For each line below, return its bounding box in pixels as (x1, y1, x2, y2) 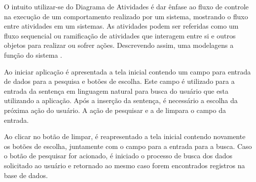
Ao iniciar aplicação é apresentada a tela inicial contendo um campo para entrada (4, 66, 251, 76)
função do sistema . (4, 49, 62, 60)
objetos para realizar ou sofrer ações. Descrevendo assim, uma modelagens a (4, 40, 234, 50)
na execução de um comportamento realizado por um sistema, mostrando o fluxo (4, 11, 248, 21)
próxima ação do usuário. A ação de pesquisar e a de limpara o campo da (4, 105, 226, 115)
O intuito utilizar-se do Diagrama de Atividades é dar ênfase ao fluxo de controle (4, 1, 249, 11)
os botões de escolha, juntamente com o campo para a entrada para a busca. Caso (4, 141, 252, 151)
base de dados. (4, 170, 48, 180)
